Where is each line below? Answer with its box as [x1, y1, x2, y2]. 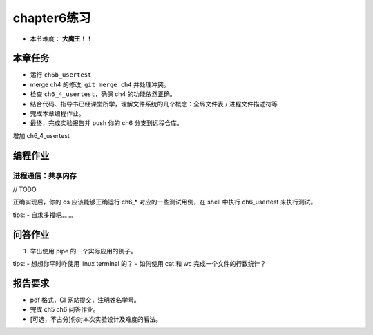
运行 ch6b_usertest [30, 70, 92, 79]
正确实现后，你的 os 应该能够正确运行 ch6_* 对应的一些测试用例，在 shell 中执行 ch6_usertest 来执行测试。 [12, 198, 317, 207]
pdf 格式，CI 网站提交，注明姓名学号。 [30, 296, 141, 304]
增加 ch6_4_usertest [12, 131, 70, 140]
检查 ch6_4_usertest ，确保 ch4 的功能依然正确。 [30, 90, 176, 98]
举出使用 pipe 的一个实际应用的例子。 [30, 247, 137, 255]
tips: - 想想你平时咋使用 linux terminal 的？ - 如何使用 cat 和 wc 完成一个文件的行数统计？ [12, 260, 267, 268]
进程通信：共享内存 [12, 171, 77, 180]
